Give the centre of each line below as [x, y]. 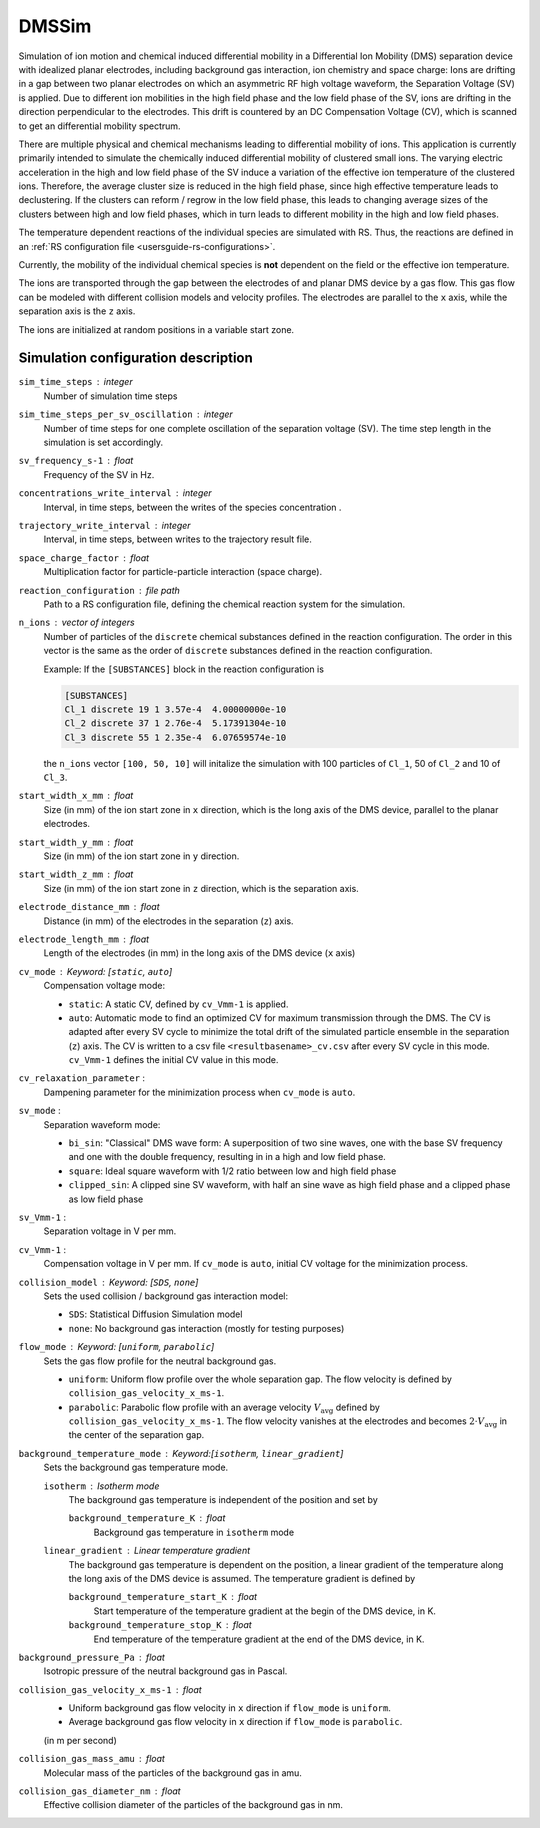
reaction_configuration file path [99, 590]
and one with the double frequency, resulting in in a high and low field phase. [227, 1157]
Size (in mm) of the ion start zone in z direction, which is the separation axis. [201, 888]
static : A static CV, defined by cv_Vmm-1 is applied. [178, 1004]
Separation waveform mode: [102, 1124]
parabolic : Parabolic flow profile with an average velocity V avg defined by [224, 1408]
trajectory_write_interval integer [104, 525]
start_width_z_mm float [76, 874]
